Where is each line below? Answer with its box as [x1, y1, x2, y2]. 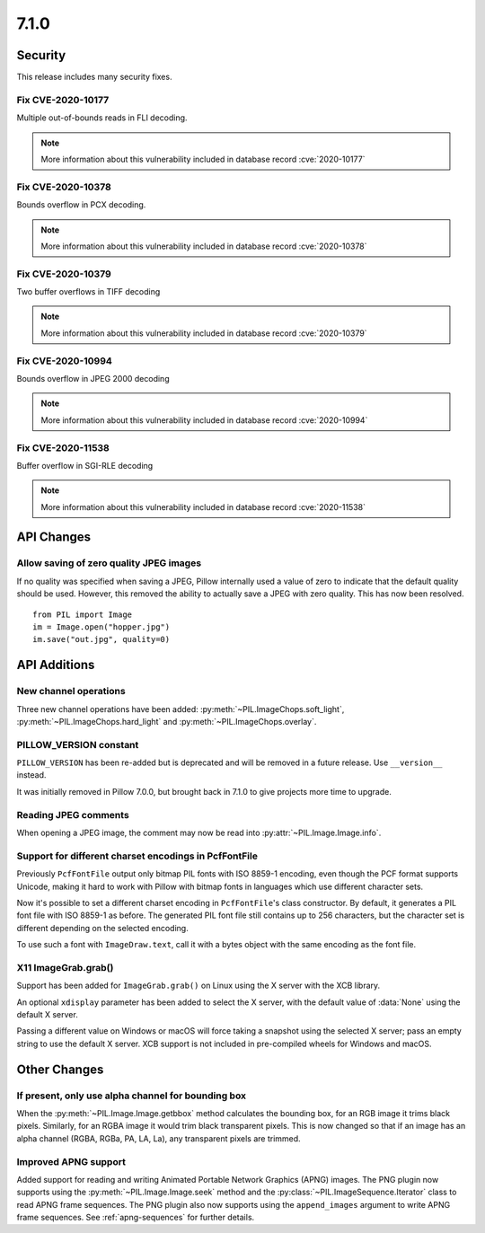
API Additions [16, 657, 95, 673]
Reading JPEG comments [16, 808, 129, 821]
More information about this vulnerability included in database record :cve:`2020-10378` [40, 241, 367, 251]
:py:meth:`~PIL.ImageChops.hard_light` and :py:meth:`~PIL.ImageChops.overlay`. [16, 716, 317, 727]
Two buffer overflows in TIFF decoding [16, 286, 161, 297]
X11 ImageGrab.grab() [16, 961, 114, 973]
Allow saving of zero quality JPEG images [16, 557, 202, 569]
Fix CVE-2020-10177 [16, 93, 110, 106]
